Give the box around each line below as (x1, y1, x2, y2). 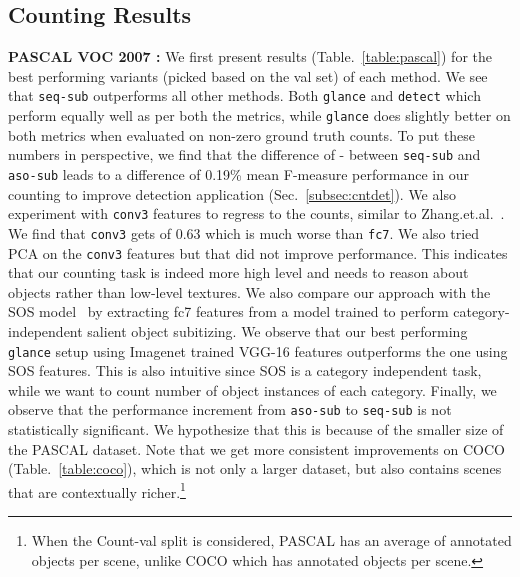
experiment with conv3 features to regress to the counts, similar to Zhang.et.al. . (8, 203, 505, 224)
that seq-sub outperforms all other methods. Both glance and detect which (8, 85, 481, 106)
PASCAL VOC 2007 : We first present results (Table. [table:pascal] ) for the (8, 46, 492, 67)
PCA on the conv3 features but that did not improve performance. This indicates (8, 242, 508, 263)
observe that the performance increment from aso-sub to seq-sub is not (8, 399, 452, 420)
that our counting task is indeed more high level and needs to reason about (8, 262, 469, 283)
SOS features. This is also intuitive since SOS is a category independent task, (8, 360, 482, 381)
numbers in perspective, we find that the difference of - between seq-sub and (8, 144, 481, 165)
